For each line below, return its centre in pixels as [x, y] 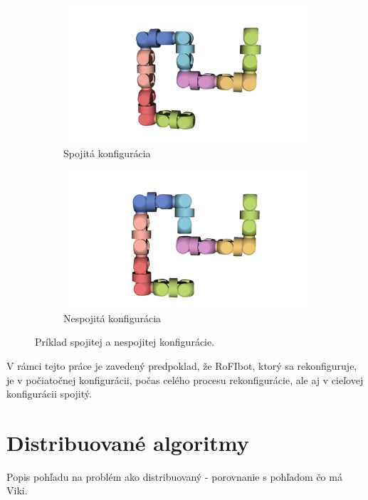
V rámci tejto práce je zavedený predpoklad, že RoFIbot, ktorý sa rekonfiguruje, [182, 365]
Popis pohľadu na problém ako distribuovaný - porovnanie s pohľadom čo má [174, 476]
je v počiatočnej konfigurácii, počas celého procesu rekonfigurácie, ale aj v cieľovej [185, 379]
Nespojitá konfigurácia [112, 318]
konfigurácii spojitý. [49, 394]
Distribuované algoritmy [128, 442]
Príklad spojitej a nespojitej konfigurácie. [125, 342]
